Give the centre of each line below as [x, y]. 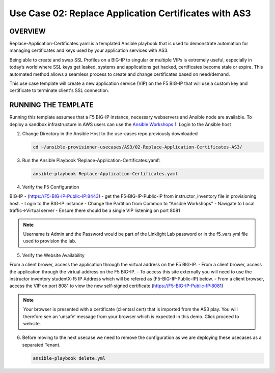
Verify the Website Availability [53, 255]
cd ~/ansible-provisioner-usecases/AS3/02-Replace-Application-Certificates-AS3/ [138, 147]
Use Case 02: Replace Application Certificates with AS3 [130, 13]
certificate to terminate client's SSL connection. [59, 90]
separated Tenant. [41, 345]
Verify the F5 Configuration [51, 187]
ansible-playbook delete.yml [69, 358]
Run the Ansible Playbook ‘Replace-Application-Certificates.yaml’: [91, 161]
